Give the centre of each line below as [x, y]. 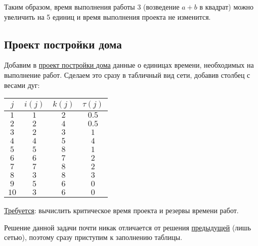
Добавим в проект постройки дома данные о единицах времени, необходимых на [129, 65]
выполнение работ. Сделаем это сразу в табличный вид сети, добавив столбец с [127, 75]
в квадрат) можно [227, 7]
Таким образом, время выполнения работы [70, 7]
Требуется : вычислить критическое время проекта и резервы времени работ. [121, 210]
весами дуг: [22, 85]
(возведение [161, 7]
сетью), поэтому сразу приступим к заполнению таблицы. [93, 237]
